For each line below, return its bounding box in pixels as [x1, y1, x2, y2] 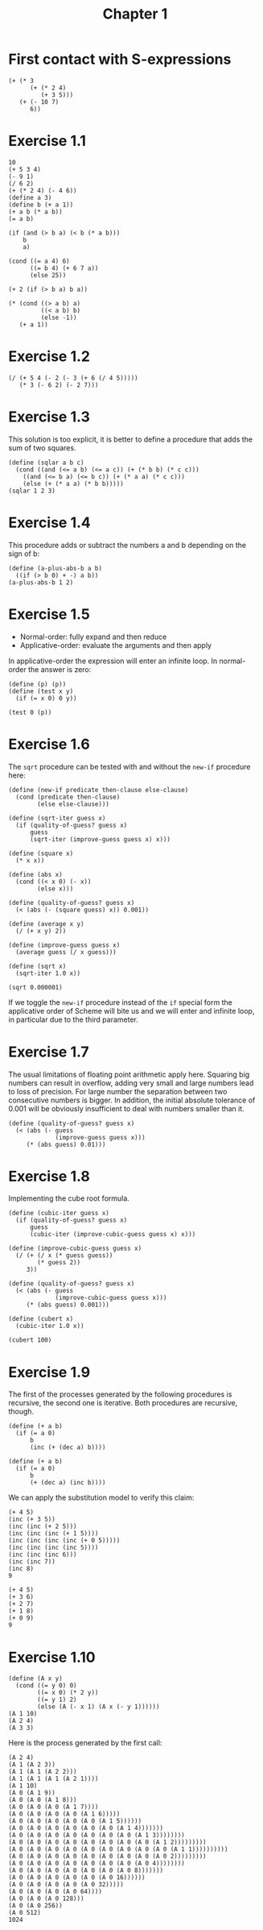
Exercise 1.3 [8, 408, 90, 425]
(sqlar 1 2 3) [8, 487, 56, 495]
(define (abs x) [8, 870, 63, 878]
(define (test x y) [8, 687, 74, 695]
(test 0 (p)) [8, 708, 52, 716]
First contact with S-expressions [8, 50, 232, 68]
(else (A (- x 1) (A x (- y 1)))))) [37, 1703, 160, 1711]
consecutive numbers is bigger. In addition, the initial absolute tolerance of [8, 1095, 256, 1105]
